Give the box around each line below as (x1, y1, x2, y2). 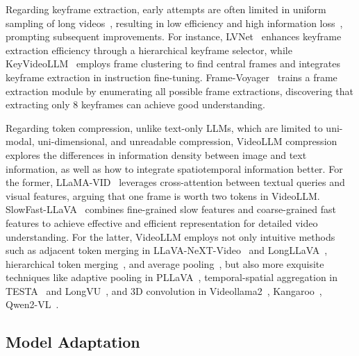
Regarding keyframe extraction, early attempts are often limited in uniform (6, 2, 326, 16)
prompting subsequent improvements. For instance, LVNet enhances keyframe (6, 29, 342, 44)
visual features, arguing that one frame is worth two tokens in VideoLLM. (6, 188, 320, 203)
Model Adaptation (6, 331, 140, 353)
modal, (6, 134, 35, 149)
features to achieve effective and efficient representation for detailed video (6, 215, 318, 230)
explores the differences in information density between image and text (6, 147, 307, 162)
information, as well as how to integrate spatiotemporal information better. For (6, 161, 343, 176)
